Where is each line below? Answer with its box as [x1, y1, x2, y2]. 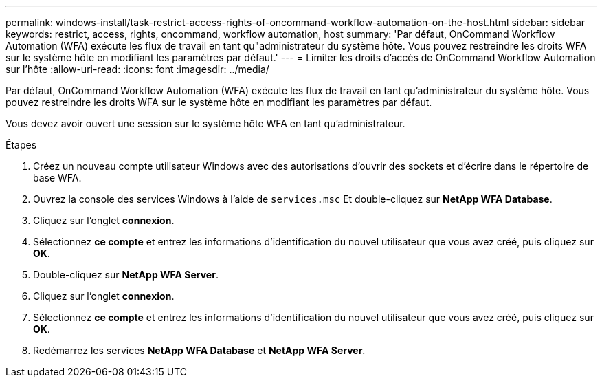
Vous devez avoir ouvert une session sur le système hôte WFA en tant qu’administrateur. [5, 118, 405, 129]
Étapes [5, 139, 37, 151]
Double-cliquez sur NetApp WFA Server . [33, 269, 219, 281]
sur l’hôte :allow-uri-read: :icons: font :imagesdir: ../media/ [5, 63, 269, 75]
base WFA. [33, 172, 82, 184]
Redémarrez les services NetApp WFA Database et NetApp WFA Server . [33, 344, 366, 356]
